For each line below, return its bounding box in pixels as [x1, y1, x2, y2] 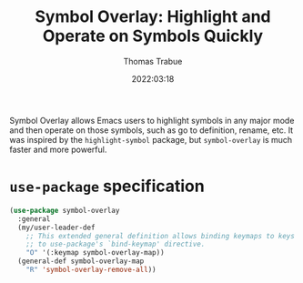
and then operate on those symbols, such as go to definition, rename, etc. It [9, 125, 294, 136]
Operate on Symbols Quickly [42, 25, 264, 46]
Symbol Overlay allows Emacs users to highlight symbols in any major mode [9, 115, 295, 126]
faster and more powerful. [9, 144, 107, 155]
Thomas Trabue [123, 56, 183, 66]
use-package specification [9, 176, 205, 197]
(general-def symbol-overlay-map [17, 257, 145, 266]
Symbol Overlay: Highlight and [35, 6, 271, 27]
